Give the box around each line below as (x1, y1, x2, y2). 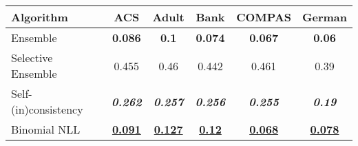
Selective (11, 50, 53, 65)
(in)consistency (11, 101, 83, 117)
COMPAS (236, 9, 292, 25)
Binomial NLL (11, 121, 81, 137)
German (302, 9, 347, 25)
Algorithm (11, 9, 68, 25)
